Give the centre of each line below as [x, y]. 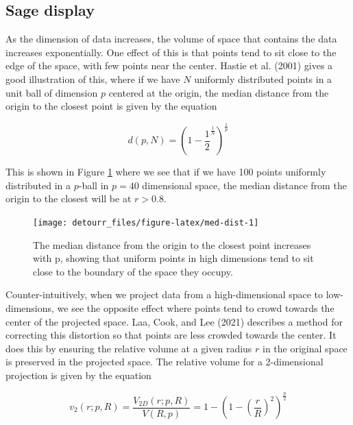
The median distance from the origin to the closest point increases [172, 244]
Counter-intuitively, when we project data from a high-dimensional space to [165, 294]
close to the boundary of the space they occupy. [133, 271]
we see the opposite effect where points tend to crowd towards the [196, 307]
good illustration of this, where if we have [93, 78]
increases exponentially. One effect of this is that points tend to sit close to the [171, 52]
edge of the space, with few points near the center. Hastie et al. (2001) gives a [169, 65]
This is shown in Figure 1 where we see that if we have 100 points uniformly [166, 172]
